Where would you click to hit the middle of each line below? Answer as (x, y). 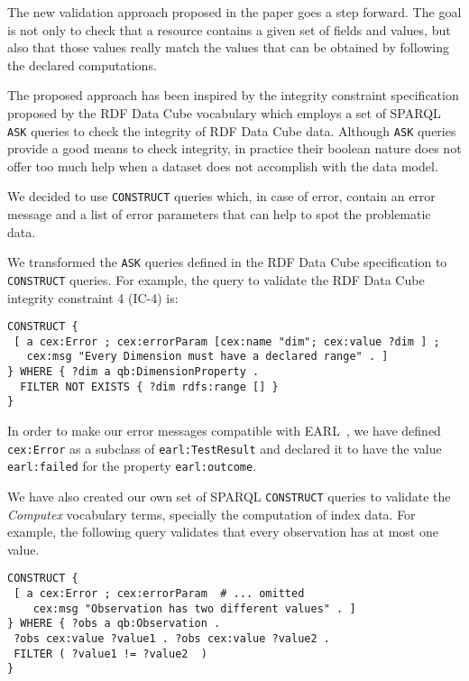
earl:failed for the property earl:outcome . (132, 466)
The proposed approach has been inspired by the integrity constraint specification (233, 95)
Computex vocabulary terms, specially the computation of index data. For (212, 514)
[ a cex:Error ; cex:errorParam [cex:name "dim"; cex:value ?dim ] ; (227, 341)
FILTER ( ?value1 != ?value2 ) (110, 653)
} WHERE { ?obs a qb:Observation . (114, 624)
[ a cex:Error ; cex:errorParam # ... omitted (159, 594)
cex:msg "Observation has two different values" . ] (194, 608)
